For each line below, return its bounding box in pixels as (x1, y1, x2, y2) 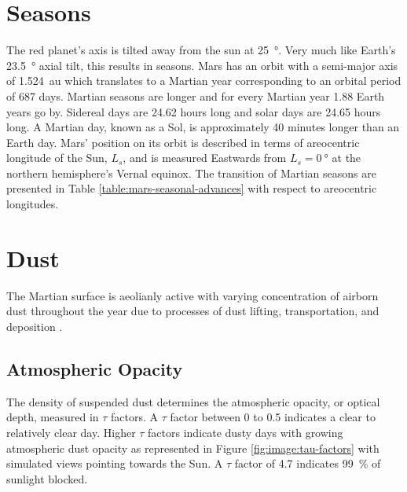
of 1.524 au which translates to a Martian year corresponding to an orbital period (6, 72, 401, 89)
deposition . (6, 318, 63, 334)
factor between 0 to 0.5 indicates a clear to (170, 409, 376, 425)
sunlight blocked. (6, 470, 88, 486)
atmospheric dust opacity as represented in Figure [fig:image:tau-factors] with (6, 439, 379, 456)
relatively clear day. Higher (6, 424, 136, 440)
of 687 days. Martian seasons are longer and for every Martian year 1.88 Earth (6, 87, 385, 104)
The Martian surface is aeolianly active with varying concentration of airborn (6, 287, 379, 303)
